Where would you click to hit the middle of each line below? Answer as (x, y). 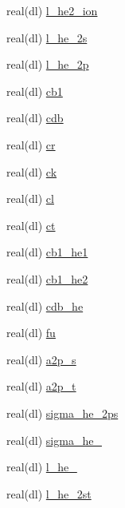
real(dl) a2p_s (41, 359)
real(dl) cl (30, 198)
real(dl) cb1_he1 (47, 252)
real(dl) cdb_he (45, 306)
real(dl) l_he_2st (49, 493)
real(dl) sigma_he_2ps (62, 413)
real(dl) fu (31, 333)
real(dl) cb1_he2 (47, 278)
